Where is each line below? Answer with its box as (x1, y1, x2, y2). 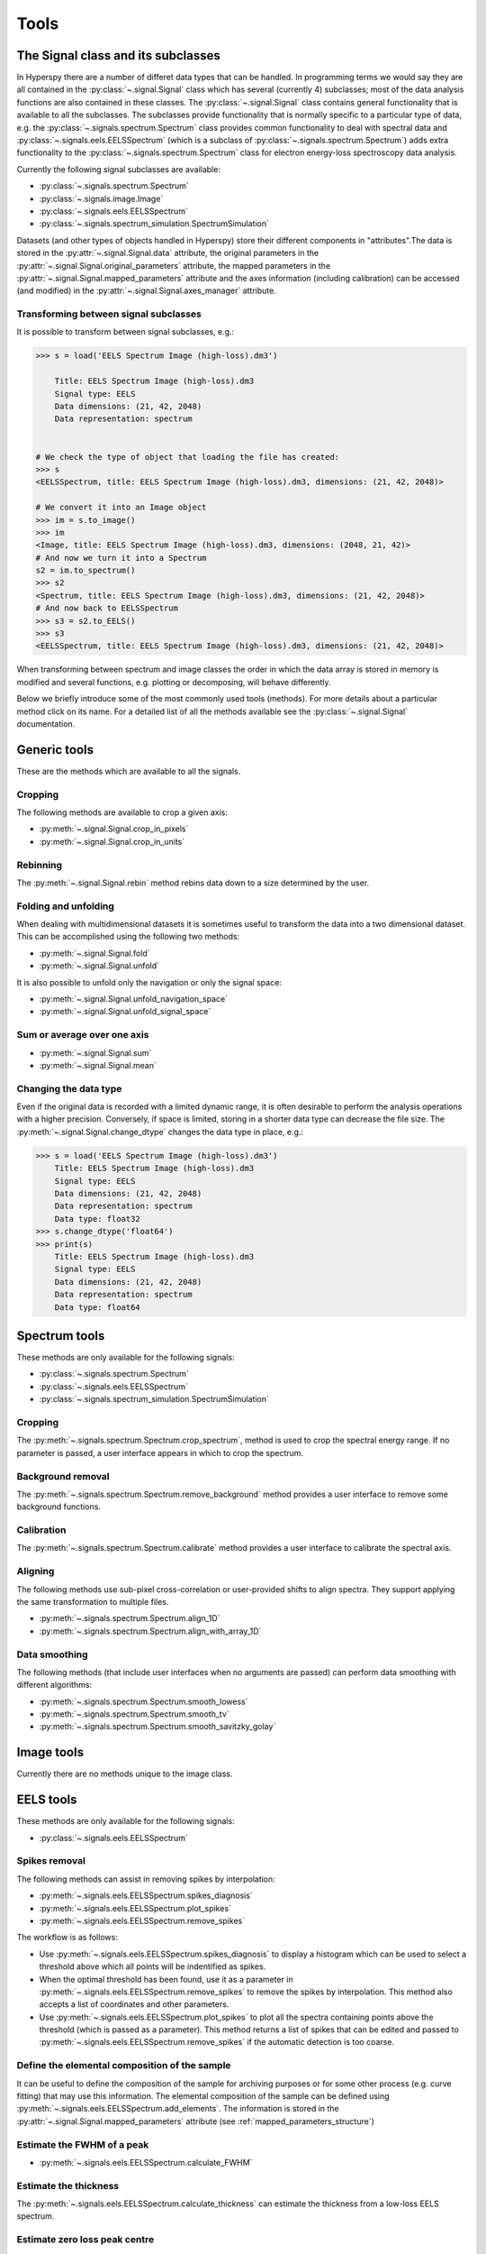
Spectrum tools (16, 1328, 105, 1343)
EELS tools (16, 1792, 77, 1808)
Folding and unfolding (16, 900, 114, 912)
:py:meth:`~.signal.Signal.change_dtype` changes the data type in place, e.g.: (16, 1126, 304, 1137)
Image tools (16, 1745, 85, 1760)
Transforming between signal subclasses (16, 307, 202, 320)
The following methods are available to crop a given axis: (16, 807, 229, 818)
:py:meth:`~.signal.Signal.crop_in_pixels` (39, 823, 189, 834)
